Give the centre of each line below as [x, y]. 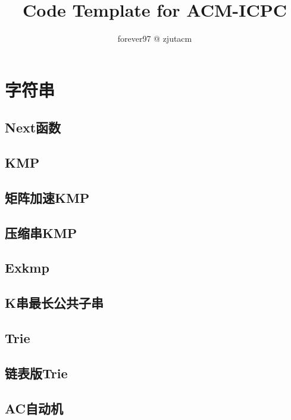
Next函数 [33, 127]
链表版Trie [36, 373]
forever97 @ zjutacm [155, 38]
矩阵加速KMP [47, 197]
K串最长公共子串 [54, 303]
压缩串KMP [41, 232]
